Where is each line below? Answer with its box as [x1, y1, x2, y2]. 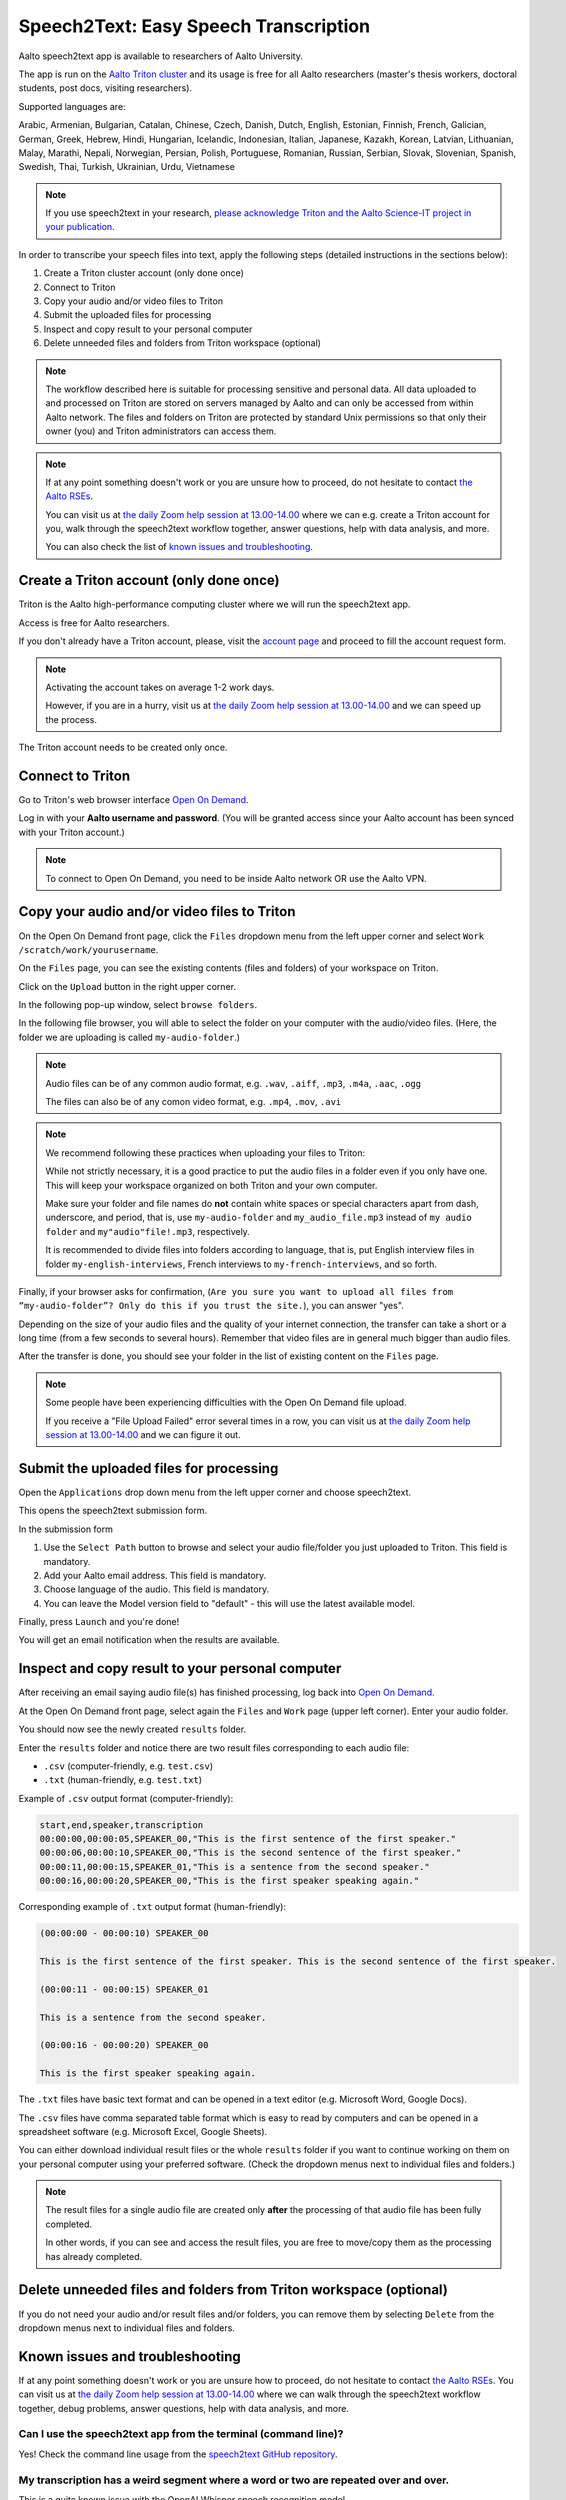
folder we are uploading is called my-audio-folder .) [18, 1031, 240, 1043]
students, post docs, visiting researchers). [18, 82, 193, 94]
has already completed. [45, 2250, 143, 2262]
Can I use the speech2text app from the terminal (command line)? [18, 2427, 344, 2441]
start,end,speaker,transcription [39, 1819, 204, 1830]
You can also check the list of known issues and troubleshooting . [45, 541, 314, 553]
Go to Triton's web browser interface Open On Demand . [18, 794, 249, 806]
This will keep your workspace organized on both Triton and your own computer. [45, 1179, 378, 1191]
